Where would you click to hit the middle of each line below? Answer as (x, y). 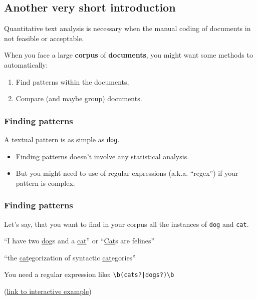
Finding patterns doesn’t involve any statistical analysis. (102, 156)
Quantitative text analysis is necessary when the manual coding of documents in (127, 28)
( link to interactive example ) (48, 291)
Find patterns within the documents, (72, 81)
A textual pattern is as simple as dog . (62, 139)
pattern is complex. (45, 183)
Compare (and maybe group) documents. (79, 98)
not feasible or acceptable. (44, 38)
